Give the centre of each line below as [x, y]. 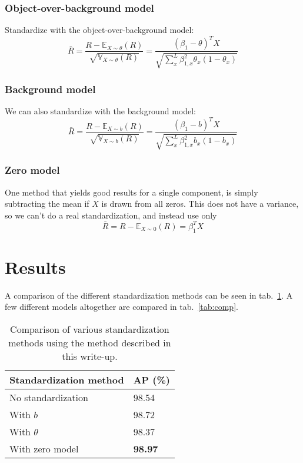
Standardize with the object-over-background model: [99, 30]
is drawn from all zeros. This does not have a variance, [200, 204]
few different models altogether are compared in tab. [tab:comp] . [121, 307]
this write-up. [90, 356]
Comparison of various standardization [90, 329]
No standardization [49, 398]
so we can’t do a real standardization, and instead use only [111, 215]
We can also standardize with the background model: [100, 110]
